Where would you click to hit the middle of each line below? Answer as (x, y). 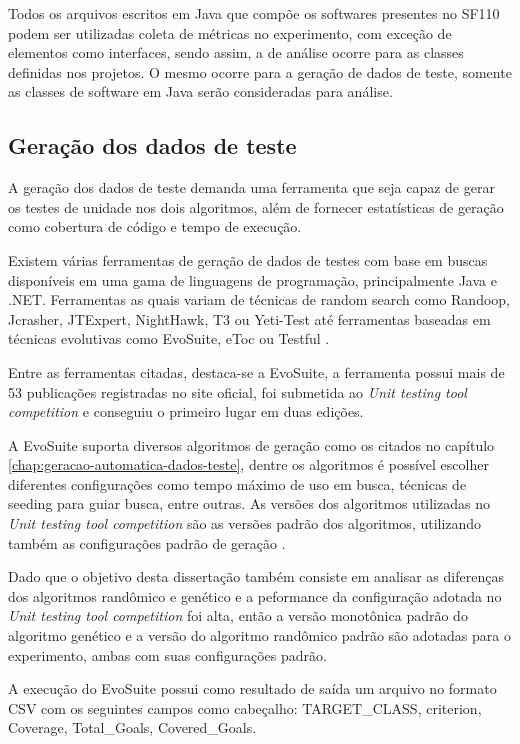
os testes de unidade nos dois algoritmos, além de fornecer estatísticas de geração (256, 206)
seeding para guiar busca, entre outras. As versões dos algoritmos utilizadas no (249, 503)
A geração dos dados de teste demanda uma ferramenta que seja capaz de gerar (251, 187)
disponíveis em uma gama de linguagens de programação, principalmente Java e (252, 279)
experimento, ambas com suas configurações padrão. (167, 654)
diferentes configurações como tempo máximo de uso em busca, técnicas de (237, 483)
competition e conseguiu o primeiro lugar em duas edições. (186, 411)
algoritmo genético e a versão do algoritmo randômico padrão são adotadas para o (259, 635)
